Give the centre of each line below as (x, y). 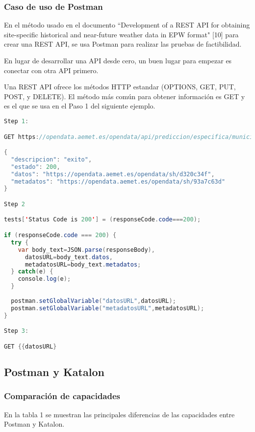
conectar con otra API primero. (51, 70)
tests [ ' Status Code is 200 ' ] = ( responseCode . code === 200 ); (102, 220)
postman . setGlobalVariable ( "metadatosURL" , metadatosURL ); (108, 308)
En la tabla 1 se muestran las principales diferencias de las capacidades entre (119, 414)
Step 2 (14, 204)
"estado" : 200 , (36, 167)
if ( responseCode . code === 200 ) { (60, 235)
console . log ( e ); (44, 279)
